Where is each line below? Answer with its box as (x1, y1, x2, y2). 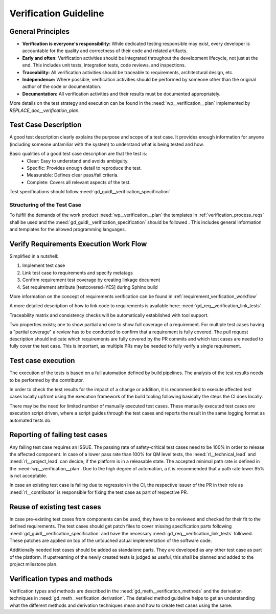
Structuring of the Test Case (9, 201, 82, 208)
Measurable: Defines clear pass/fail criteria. (27, 172, 119, 178)
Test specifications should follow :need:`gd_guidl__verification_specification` (9, 189, 171, 195)
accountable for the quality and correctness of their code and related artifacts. (22, 48, 188, 54)
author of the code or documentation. (22, 83, 102, 89)
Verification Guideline (9, 8, 104, 19)
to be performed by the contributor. (9, 377, 84, 383)
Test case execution (9, 356, 75, 365)
